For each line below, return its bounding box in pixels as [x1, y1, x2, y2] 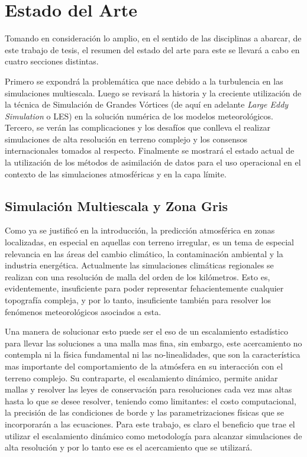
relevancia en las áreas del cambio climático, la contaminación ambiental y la [5, 247, 283, 260]
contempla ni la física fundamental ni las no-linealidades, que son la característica [5, 348, 300, 361]
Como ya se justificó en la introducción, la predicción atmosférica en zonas [5, 224, 275, 236]
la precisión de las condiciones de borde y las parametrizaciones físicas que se [5, 406, 285, 419]
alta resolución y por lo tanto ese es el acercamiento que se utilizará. [5, 441, 253, 453]
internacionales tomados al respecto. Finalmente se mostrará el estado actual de [5, 144, 295, 157]
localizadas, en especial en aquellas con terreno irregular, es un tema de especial [5, 236, 294, 248]
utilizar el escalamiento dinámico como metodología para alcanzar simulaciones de [5, 429, 302, 442]
